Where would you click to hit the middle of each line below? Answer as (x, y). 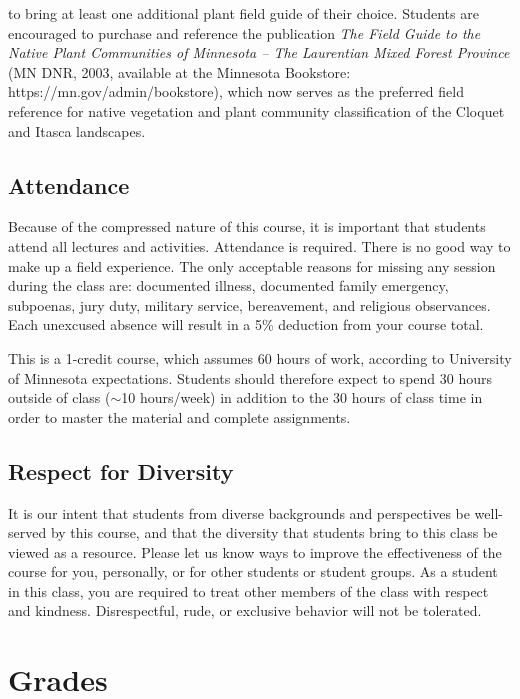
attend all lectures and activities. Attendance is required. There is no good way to (259, 245)
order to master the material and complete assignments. (179, 416)
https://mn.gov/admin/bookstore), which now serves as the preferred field (236, 91)
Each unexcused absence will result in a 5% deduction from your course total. (246, 324)
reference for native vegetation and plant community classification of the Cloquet (256, 110)
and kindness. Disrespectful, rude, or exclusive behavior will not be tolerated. (245, 610)
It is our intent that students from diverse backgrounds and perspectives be (239, 512)
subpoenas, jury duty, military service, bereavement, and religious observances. (249, 304)
